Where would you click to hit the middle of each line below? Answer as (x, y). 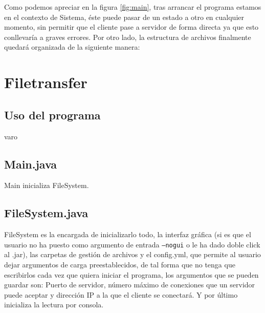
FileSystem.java (46, 213)
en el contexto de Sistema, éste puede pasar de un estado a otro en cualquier (124, 17)
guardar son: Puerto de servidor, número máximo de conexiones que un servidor (130, 285)
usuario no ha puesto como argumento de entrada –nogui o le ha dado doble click (132, 244)
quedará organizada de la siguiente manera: (72, 47)
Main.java (31, 164)
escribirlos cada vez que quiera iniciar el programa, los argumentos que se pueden (131, 274)
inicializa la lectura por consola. (54, 305)
